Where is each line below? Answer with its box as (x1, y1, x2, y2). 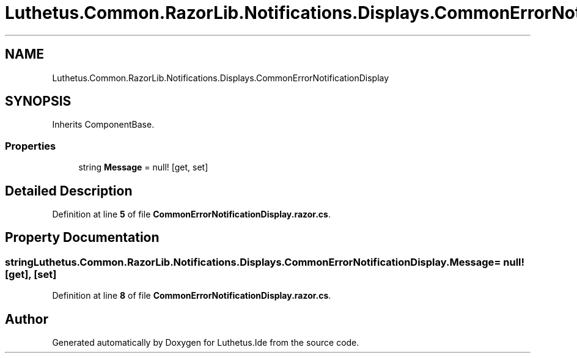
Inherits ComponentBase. (52, 119, 155, 130)
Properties (5, 139, 56, 152)
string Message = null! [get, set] (78, 162, 208, 173)
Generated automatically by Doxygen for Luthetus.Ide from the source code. (52, 337, 359, 348)
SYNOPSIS (5, 93, 72, 109)
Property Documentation (5, 230, 160, 246)
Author (5, 311, 48, 327)
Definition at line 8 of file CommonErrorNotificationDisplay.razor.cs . (52, 290, 331, 301)
